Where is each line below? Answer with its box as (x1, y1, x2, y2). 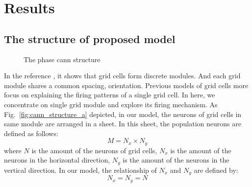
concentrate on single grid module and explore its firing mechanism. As (4, 99, 218, 109)
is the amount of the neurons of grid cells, (31, 145, 157, 155)
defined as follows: (4, 128, 58, 138)
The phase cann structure (24, 54, 101, 64)
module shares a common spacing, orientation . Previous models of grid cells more (4, 80, 249, 90)
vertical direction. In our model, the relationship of (4, 164, 157, 175)
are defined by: (194, 164, 238, 175)
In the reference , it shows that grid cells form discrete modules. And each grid (4, 70, 241, 81)
